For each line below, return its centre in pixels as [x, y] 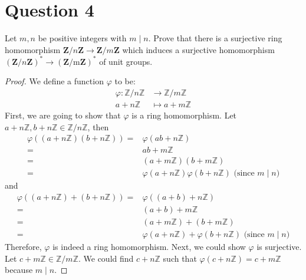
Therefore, [23, 247]
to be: [125, 81]
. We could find [106, 258]
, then [98, 126]
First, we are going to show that [63, 115]
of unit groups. [126, 61]
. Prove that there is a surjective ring [215, 38]
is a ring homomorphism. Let [184, 115]
